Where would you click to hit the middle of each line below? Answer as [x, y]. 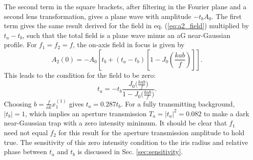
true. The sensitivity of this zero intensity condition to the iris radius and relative [126, 142]
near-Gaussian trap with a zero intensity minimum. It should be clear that [116, 123]
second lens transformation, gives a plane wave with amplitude [98, 16]
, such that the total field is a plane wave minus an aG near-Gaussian [126, 35]
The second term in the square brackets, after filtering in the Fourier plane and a [125, 6]
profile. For [21, 44]
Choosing [18, 103]
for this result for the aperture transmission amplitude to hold [151, 132]
